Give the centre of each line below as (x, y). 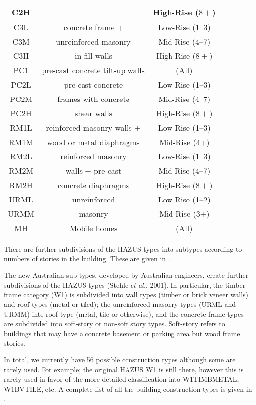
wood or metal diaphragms (93, 142)
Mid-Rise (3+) (184, 214)
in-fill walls (93, 56)
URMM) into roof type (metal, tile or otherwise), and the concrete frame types (124, 314)
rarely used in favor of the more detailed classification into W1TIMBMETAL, (122, 379)
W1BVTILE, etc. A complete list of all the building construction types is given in (128, 388)
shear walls (93, 113)
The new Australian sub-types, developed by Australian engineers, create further (126, 275)
